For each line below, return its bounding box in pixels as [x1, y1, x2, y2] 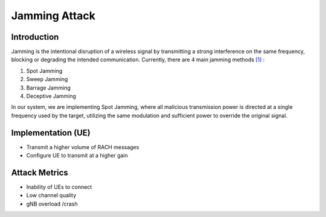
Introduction [11, 32, 59, 42]
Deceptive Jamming [26, 93, 77, 100]
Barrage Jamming [26, 84, 71, 91]
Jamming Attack [11, 9, 96, 22]
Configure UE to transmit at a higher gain [26, 152, 128, 159]
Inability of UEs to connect [26, 183, 92, 191]
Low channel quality [26, 192, 77, 199]
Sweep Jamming [26, 76, 68, 83]
